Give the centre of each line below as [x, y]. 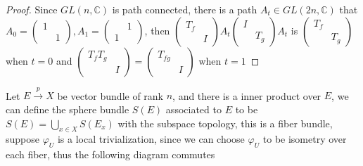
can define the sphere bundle [68, 109]
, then [157, 30]
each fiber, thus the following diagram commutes [110, 154]
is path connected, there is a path [185, 9]
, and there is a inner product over [247, 95]
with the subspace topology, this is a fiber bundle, [225, 123]
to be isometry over [305, 139]
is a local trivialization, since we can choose [151, 139]
